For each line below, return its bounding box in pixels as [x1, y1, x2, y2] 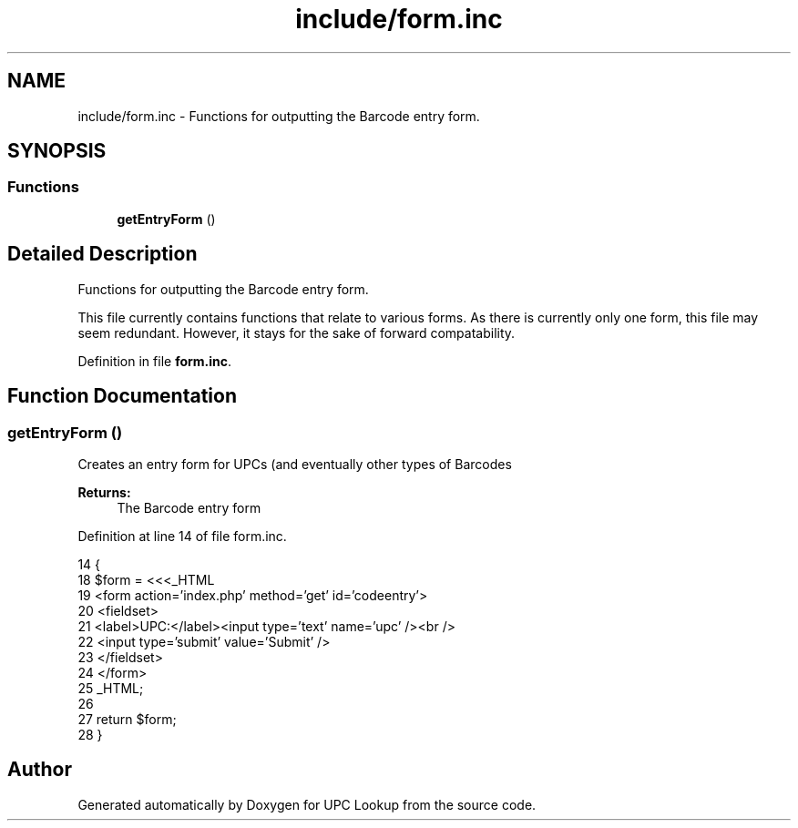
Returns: [77, 484, 131, 500]
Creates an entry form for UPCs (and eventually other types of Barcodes [77, 455, 512, 472]
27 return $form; [77, 710, 177, 727]
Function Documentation [7, 384, 237, 408]
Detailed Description [7, 242, 198, 266]
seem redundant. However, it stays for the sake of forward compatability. [77, 324, 516, 341]
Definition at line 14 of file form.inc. [77, 527, 287, 544]
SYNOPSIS [7, 139, 107, 163]
